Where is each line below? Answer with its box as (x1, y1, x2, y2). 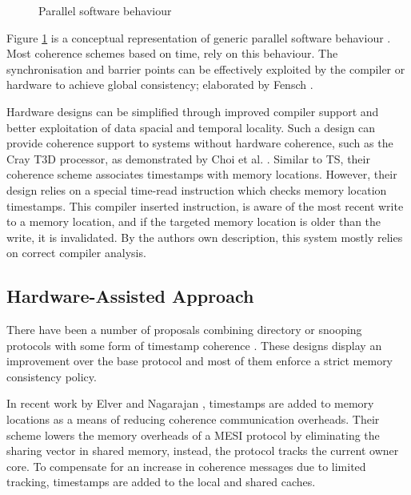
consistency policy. (6, 368, 97, 384)
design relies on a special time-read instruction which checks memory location (6, 181, 387, 198)
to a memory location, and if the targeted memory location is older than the (6, 213, 381, 230)
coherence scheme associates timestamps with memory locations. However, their (6, 166, 397, 183)
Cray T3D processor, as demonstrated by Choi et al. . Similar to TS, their (6, 150, 370, 167)
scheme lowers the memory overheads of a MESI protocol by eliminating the (6, 426, 380, 443)
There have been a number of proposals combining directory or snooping (6, 321, 362, 338)
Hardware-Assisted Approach (6, 284, 254, 308)
